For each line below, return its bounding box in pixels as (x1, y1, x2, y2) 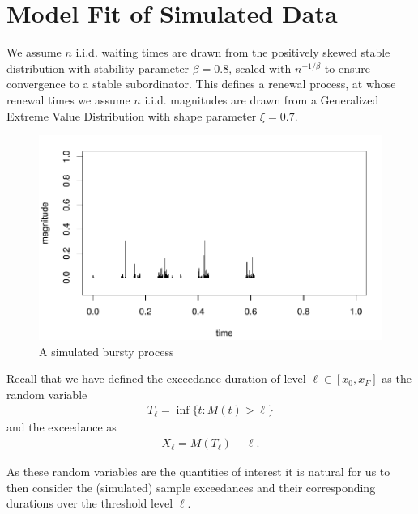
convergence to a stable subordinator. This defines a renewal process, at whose (6, 75, 396, 92)
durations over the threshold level (6, 495, 173, 512)
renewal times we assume (6, 91, 130, 108)
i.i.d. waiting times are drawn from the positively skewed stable (75, 44, 390, 61)
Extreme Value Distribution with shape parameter (6, 107, 257, 124)
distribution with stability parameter (6, 59, 190, 76)
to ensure (324, 59, 370, 76)
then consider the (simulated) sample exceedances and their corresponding (6, 478, 376, 495)
